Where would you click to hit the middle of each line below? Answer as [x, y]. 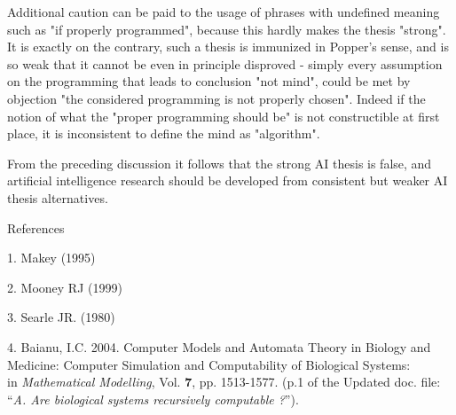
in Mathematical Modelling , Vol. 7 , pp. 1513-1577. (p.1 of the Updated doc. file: [224, 382]
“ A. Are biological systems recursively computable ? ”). [153, 399]
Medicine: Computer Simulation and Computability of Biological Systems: [209, 364]
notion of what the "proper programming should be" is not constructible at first [224, 116]
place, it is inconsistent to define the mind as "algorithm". [164, 133]
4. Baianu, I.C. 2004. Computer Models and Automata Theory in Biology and [219, 346]
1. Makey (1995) [51, 258]
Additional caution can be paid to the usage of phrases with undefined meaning [224, 12]
